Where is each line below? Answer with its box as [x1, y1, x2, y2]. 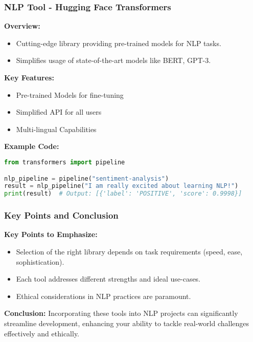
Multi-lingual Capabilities [16, 123, 97, 134]
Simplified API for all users [16, 106, 102, 117]
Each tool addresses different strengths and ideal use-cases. [16, 273, 201, 284]
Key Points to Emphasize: [4, 229, 98, 240]
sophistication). [16, 256, 64, 267]
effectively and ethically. [4, 328, 79, 338]
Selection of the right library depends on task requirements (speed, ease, [16, 246, 243, 256]
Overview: [4, 20, 40, 31]
